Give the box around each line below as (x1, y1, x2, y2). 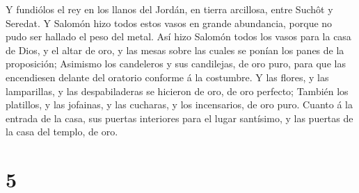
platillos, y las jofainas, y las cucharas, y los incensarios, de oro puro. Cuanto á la (6, 97, 353, 112)
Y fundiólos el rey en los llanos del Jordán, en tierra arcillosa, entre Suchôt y (6, 2, 333, 16)
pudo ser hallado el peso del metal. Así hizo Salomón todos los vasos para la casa (6, 29, 351, 44)
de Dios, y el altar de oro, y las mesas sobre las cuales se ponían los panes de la (6, 42, 344, 57)
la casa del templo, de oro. (6, 124, 118, 139)
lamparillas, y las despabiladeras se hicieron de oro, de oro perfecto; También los (6, 83, 349, 98)
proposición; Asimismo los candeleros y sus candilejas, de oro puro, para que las (6, 56, 346, 71)
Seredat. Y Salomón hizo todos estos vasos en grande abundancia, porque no (6, 15, 333, 30)
